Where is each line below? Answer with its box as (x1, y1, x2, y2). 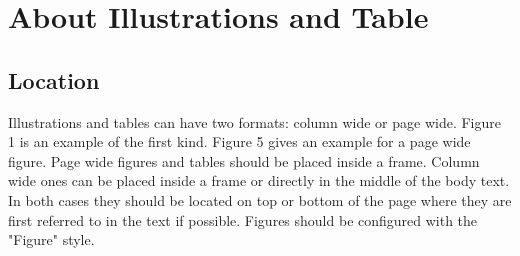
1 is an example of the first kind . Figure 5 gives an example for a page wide (8, 131, 471, 152)
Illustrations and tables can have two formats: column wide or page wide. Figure (8, 111, 501, 132)
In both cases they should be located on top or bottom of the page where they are (8, 189, 512, 210)
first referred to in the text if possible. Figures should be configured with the (8, 209, 478, 230)
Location (8, 64, 100, 95)
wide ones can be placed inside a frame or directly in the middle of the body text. (8, 170, 510, 191)
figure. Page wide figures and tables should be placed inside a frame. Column (8, 150, 480, 171)
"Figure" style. (8, 229, 95, 250)
